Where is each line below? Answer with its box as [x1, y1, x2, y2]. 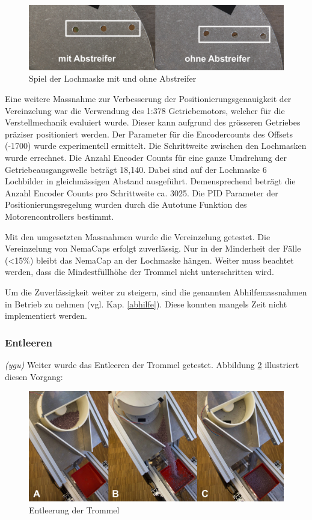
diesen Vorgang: [5, 370, 63, 382]
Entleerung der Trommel [29, 503, 120, 516]
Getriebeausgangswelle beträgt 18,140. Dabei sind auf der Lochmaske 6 [5, 163, 267, 175]
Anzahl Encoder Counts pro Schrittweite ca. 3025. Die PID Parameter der [5, 186, 278, 199]
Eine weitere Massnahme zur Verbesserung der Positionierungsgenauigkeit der [5, 92, 292, 105]
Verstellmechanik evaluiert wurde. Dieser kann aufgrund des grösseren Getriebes [5, 116, 301, 128]
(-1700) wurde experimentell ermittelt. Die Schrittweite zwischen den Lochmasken [5, 139, 307, 152]
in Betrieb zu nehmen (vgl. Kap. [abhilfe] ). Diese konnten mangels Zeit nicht [5, 297, 287, 310]
